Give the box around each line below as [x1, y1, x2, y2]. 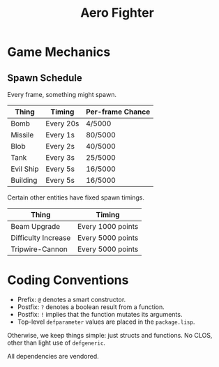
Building [10, 176, 38, 185]
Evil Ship [10, 164, 40, 174]
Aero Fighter [80, 5, 155, 21]
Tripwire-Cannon [10, 244, 68, 254]
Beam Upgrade [10, 222, 61, 231]
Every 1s [45, 130, 75, 140]
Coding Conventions [7, 272, 129, 288]
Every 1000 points [77, 222, 139, 231]
